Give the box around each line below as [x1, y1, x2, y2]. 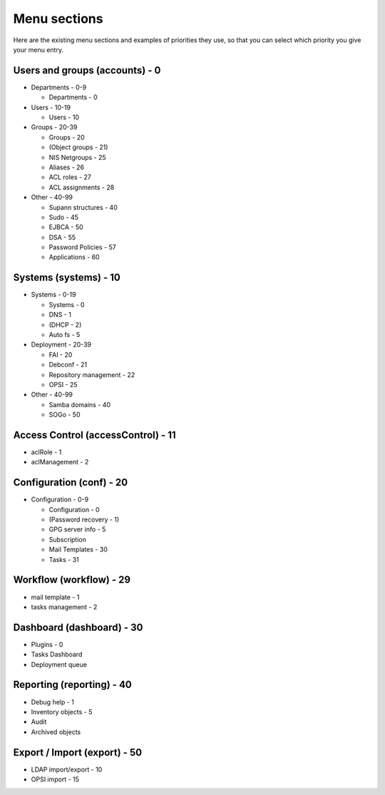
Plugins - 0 [31, 640, 63, 649]
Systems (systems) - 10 [13, 271, 120, 284]
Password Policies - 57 [48, 243, 117, 251]
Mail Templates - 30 [48, 545, 108, 554]
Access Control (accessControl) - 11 [13, 429, 176, 441]
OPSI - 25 [48, 380, 78, 389]
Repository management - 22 [48, 370, 135, 379]
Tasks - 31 [48, 555, 79, 564]
